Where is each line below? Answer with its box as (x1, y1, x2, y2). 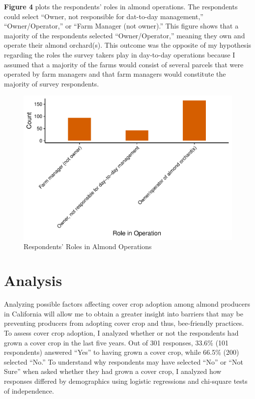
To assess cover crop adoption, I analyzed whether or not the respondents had (4, 327, 239, 338)
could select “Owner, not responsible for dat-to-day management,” (4, 11, 203, 21)
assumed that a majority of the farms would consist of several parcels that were (4, 59, 244, 69)
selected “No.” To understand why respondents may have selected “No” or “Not (4, 356, 243, 367)
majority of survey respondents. (4, 78, 99, 88)
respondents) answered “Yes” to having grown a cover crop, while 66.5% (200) (4, 347, 239, 357)
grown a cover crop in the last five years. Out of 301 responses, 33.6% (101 (4, 337, 229, 347)
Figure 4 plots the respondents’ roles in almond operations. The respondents (4, 1, 238, 11)
